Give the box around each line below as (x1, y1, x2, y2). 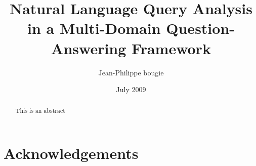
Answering (51, 37, 126, 58)
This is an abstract (15, 106, 65, 115)
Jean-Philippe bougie (98, 67, 164, 77)
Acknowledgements (4, 143, 139, 163)
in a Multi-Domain (27, 18, 161, 38)
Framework (132, 37, 211, 58)
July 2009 (116, 84, 146, 95)
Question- (166, 18, 235, 38)
